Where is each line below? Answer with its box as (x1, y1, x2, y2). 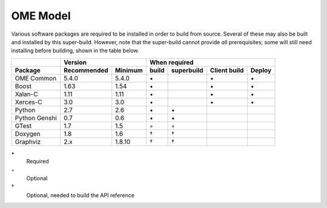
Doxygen (15, 129, 41, 138)
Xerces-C (15, 97, 42, 106)
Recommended (64, 66, 108, 74)
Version (64, 58, 87, 67)
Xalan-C (15, 89, 39, 98)
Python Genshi (15, 114, 57, 122)
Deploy (250, 66, 272, 74)
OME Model (11, 9, 71, 22)
